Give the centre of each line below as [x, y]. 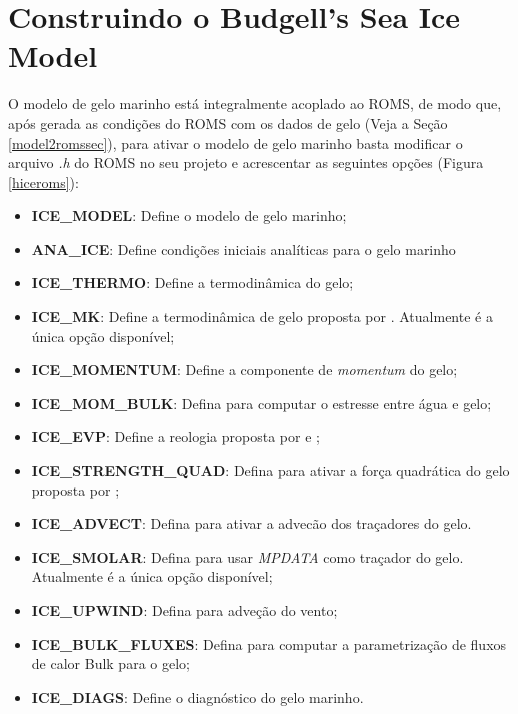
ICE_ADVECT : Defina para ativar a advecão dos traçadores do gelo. [251, 523]
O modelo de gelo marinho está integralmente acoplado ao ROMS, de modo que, [255, 103]
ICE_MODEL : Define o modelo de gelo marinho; [189, 215]
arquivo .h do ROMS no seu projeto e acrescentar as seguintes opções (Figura [246, 162]
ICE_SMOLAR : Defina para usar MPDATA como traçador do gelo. [247, 556]
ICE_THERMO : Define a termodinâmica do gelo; [192, 282]
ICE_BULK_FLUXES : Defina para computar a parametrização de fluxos [269, 643]
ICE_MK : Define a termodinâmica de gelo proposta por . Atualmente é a [262, 316]
